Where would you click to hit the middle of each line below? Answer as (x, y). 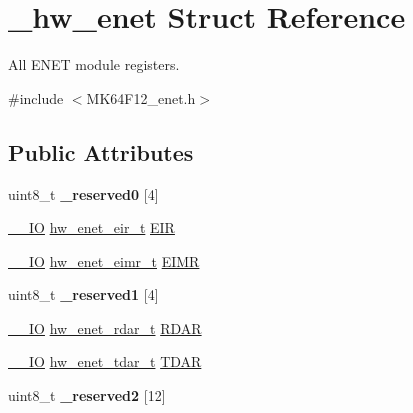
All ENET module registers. (94, 64)
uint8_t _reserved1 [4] (83, 294)
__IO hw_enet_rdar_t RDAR (105, 327)
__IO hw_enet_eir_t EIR (91, 227)
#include (36, 97)
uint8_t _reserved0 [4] (83, 193)
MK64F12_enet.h (141, 97)
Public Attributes (101, 151)
